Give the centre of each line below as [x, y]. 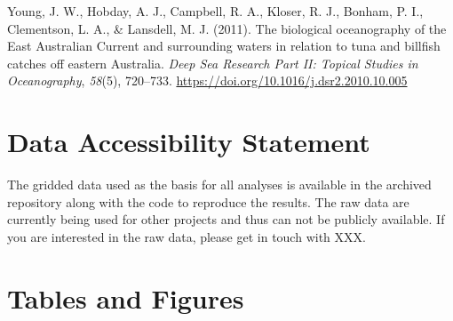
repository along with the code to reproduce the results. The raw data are [208, 201]
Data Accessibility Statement [189, 142]
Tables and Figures [126, 297]
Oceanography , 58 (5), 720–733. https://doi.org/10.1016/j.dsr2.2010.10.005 [207, 80]
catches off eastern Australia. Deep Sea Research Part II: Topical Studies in [213, 63]
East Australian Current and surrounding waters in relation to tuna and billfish [224, 46]
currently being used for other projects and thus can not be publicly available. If [226, 219]
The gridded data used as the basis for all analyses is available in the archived [219, 185]
